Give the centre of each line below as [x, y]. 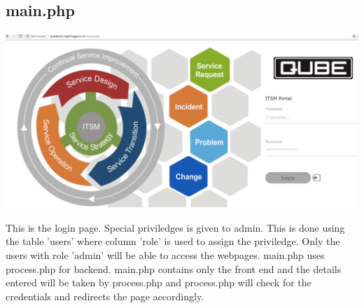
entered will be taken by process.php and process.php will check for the [159, 282]
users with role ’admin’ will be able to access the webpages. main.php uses [165, 255]
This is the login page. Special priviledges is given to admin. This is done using [175, 227]
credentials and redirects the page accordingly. [105, 296]
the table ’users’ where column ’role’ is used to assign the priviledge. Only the [173, 241]
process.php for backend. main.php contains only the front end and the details [174, 268]
